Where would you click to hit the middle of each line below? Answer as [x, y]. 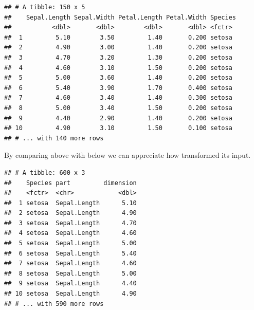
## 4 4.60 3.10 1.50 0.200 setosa [118, 68]
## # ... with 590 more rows [54, 304]
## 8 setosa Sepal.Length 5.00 [70, 273]
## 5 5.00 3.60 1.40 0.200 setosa [118, 78]
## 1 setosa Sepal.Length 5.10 [70, 203]
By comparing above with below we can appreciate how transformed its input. [128, 155]
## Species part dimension [70, 183]
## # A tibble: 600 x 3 [45, 172]
